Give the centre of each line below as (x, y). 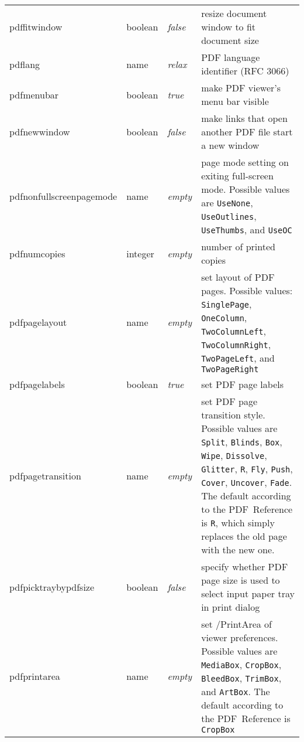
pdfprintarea (35, 676)
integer (140, 253)
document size (230, 40)
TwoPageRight (230, 369)
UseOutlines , (229, 216)
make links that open (244, 118)
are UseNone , (227, 202)
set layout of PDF (238, 277)
